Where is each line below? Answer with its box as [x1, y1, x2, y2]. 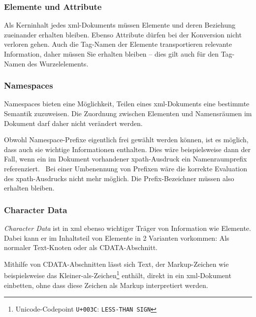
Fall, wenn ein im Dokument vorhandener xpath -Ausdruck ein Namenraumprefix [4, 154, 247, 164]
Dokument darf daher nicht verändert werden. [4, 118, 143, 128]
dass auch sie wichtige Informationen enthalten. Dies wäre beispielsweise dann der [4, 144, 251, 154]
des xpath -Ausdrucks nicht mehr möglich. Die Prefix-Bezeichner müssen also [4, 173, 234, 183]
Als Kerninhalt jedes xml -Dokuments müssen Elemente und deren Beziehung [4, 20, 236, 30]
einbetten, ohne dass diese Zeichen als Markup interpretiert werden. [4, 280, 208, 290]
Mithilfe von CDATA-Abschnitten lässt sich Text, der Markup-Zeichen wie [4, 258, 229, 269]
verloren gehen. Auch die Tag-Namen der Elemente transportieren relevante [4, 39, 232, 49]
